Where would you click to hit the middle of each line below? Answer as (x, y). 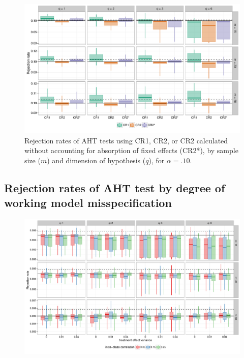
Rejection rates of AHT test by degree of (115, 188)
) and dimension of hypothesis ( (96, 160)
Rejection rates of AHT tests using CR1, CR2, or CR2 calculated (126, 140)
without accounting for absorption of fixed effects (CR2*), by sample (131, 150)
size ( (33, 160)
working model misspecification (88, 203)
